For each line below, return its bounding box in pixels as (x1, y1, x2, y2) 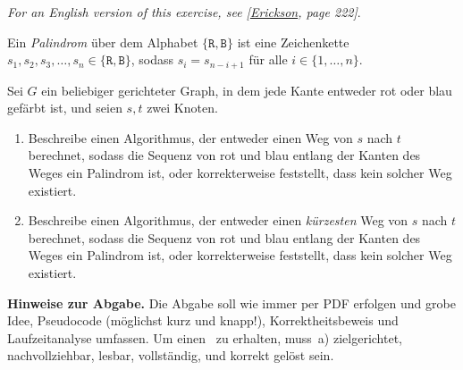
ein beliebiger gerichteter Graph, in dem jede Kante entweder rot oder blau (41, 80, 452, 99)
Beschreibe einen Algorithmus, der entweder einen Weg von (28, 128, 353, 147)
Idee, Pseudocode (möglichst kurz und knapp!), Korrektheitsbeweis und (7, 311, 399, 330)
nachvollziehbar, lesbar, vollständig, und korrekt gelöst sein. (7, 346, 334, 365)
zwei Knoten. (147, 98, 218, 117)
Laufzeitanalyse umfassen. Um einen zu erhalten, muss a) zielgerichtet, (7, 328, 403, 347)
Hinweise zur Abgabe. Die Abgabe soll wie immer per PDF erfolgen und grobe (7, 293, 456, 312)
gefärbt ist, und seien (7, 98, 122, 117)
